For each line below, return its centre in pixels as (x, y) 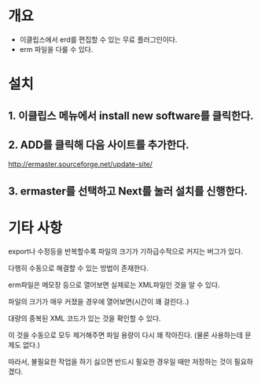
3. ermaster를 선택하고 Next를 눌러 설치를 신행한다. (128, 191)
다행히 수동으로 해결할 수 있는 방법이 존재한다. (79, 268)
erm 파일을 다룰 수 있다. (56, 49)
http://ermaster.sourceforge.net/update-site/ (81, 164)
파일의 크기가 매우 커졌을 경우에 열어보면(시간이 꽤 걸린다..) (99, 301)
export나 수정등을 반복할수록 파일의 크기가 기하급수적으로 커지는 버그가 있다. (126, 251)
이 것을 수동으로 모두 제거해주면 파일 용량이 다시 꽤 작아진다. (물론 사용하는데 (126, 335)
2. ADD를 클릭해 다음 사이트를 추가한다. (99, 145)
